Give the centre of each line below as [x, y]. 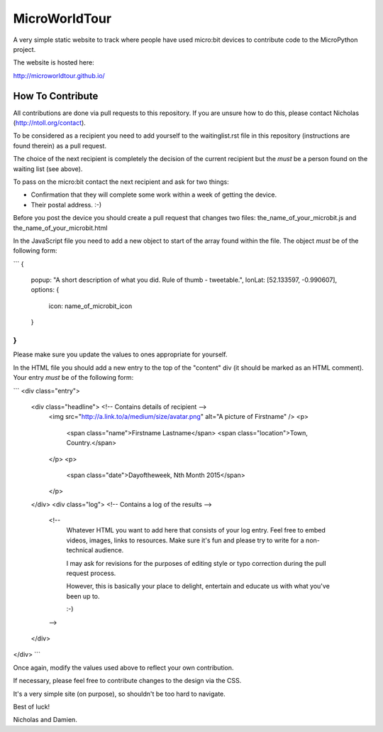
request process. [91, 573]
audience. [109, 550]
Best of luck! [32, 706]
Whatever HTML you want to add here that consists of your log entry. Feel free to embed [196, 530]
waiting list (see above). [48, 169]
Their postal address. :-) [66, 204]
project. [24, 49]
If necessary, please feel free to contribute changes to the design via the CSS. [127, 681]
